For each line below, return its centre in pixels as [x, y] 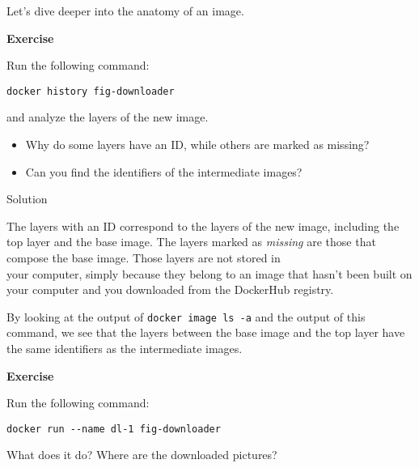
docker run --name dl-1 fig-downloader [114, 429]
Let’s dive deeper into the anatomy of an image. [125, 11]
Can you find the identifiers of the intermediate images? [164, 171]
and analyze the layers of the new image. [108, 117]
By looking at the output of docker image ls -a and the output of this [186, 316]
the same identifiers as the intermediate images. [125, 349]
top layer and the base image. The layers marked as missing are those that [191, 242]
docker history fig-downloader [91, 91]
